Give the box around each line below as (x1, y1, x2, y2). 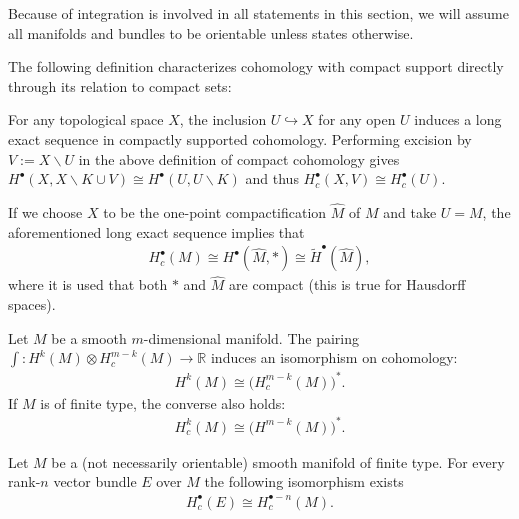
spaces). (8, 294, 56, 314)
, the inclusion (179, 109, 267, 130)
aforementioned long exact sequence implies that (8, 221, 305, 242)
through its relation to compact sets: (8, 75, 232, 96)
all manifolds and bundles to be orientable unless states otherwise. (8, 22, 414, 43)
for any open (318, 109, 396, 130)
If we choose (8, 201, 83, 222)
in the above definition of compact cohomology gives (78, 148, 400, 169)
